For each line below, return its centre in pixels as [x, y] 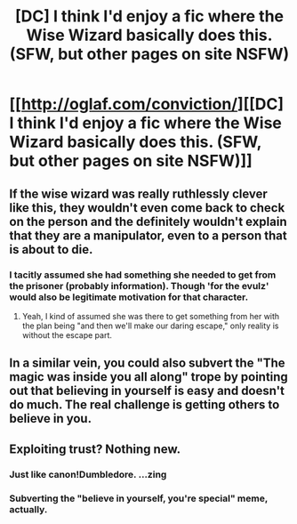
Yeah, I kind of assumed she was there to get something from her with [151, 316]
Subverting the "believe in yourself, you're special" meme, [139, 498]
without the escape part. [67, 335]
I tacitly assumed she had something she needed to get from [143, 275]
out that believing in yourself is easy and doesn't [147, 391]
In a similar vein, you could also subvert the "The [148, 363]
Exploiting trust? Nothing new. [95, 449]
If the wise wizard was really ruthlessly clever [139, 193]
